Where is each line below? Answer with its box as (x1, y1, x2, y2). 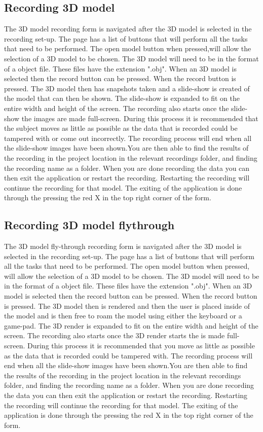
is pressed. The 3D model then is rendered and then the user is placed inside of (4, 300, 250, 311)
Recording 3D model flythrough (4, 217, 175, 233)
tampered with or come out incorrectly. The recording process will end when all (4, 132, 252, 143)
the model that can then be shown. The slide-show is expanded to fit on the (4, 93, 240, 103)
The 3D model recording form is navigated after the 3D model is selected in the (4, 23, 252, 34)
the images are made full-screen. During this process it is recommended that (21, 113, 258, 123)
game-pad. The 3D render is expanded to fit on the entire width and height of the (4, 320, 258, 331)
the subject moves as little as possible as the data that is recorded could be (4, 123, 238, 133)
